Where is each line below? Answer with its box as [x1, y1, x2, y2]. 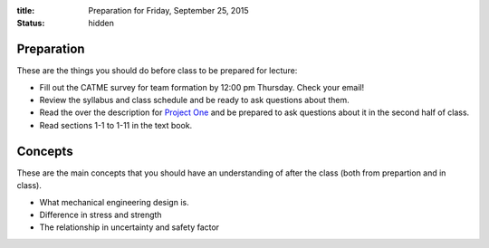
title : [16, 5, 35, 15]
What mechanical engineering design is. [39, 196, 189, 207]
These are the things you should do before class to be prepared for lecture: [16, 65, 298, 76]
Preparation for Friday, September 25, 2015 [88, 5, 249, 15]
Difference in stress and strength [39, 209, 162, 220]
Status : [16, 18, 45, 29]
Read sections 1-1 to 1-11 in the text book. [39, 119, 193, 130]
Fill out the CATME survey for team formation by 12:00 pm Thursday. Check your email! [39, 81, 365, 92]
